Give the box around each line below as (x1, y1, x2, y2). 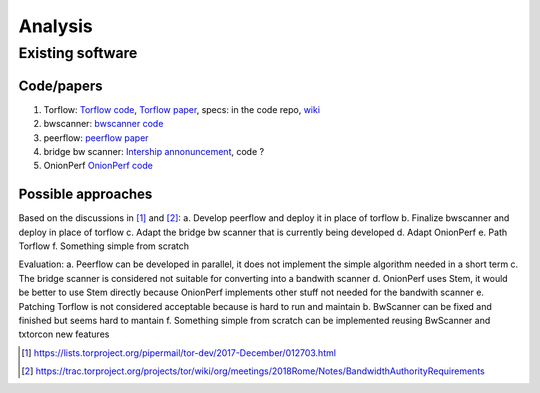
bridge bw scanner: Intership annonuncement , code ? (43, 145, 265, 157)
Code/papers (18, 77, 104, 94)
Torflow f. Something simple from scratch (18, 240, 190, 252)
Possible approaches (18, 186, 153, 203)
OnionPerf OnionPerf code (43, 160, 154, 172)
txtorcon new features (18, 328, 110, 340)
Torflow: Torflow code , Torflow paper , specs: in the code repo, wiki (43, 103, 320, 115)
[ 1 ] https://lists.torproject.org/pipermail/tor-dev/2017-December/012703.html (21, 346, 337, 359)
